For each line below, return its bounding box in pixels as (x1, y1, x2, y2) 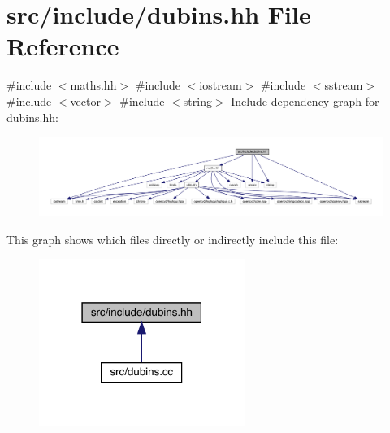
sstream (324, 77, 363, 94)
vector (70, 92, 101, 109)
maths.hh (70, 77, 117, 94)
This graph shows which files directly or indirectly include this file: (6, 230, 339, 247)
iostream (199, 77, 242, 94)
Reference (6, 29, 119, 63)
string (183, 92, 212, 109)
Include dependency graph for (231, 92, 379, 109)
